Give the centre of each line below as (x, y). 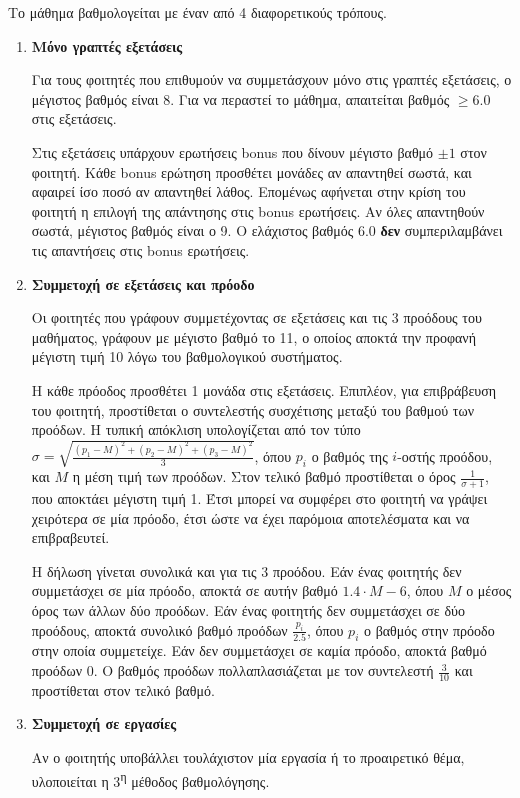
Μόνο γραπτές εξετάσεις (107, 45)
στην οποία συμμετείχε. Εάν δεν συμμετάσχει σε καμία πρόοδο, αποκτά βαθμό (259, 650)
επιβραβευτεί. (70, 537)
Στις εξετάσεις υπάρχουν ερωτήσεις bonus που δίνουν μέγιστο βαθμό (232, 151)
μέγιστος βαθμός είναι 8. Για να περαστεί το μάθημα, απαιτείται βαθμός (240, 98)
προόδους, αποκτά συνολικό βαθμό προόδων (159, 629)
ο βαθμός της (349, 455)
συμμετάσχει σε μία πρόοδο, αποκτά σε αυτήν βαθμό (184, 590)
